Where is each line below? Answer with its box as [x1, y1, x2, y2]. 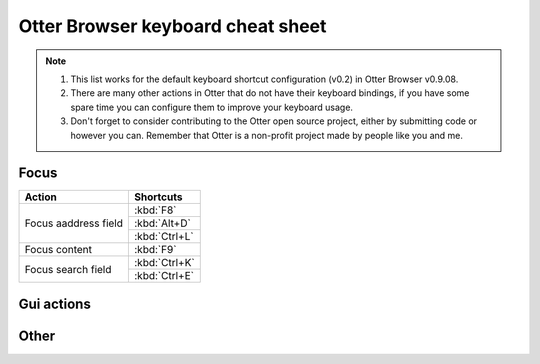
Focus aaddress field [24, 216, 124, 230]
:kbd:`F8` [134, 203, 177, 217]
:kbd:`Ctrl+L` [134, 230, 194, 244]
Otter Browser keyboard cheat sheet [18, 15, 327, 37]
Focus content [24, 243, 92, 257]
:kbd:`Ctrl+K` [134, 256, 195, 270]
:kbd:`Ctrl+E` [134, 269, 195, 283]
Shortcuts [134, 190, 183, 204]
